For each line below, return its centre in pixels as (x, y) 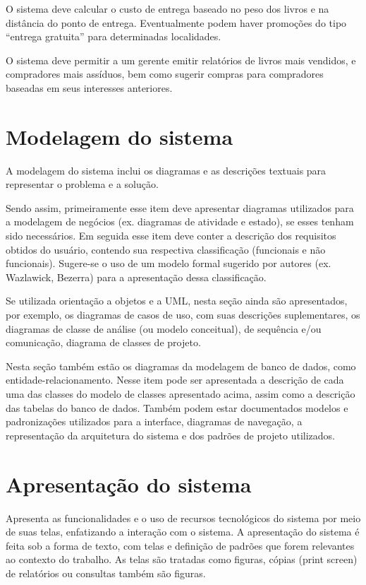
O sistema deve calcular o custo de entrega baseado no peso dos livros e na (167, 8)
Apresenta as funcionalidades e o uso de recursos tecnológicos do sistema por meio (183, 518)
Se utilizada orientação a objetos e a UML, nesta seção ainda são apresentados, (177, 301)
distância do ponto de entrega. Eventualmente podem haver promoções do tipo (176, 22)
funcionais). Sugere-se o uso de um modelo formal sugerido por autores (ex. (169, 263)
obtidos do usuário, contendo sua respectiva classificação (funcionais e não (166, 249)
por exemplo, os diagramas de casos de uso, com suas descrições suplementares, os (183, 315)
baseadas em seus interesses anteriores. (89, 87)
